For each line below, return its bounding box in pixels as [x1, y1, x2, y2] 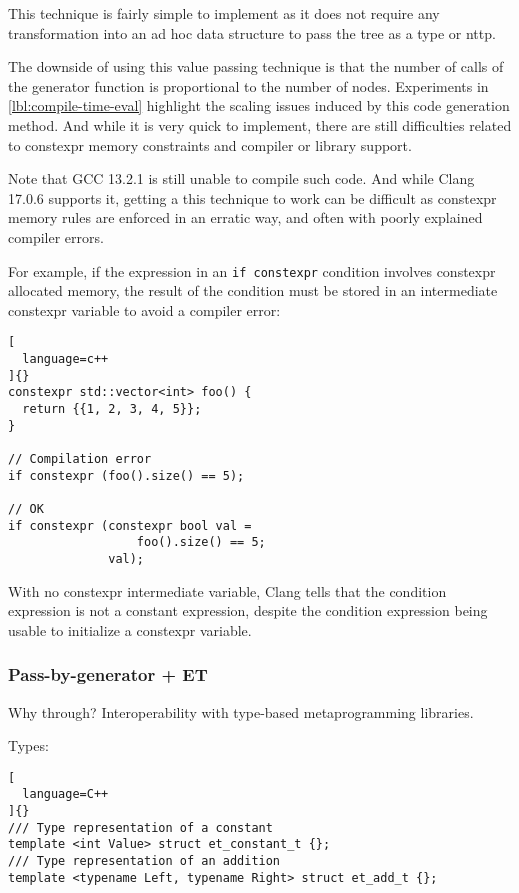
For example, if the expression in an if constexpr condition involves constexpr [8, 260, 496, 281]
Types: [8, 735, 49, 756]
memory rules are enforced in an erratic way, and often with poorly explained [8, 207, 483, 228]
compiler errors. [8, 226, 104, 247]
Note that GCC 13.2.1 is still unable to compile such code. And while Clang [8, 168, 475, 189]
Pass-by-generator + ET [8, 662, 208, 687]
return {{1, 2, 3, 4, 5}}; [22, 402, 202, 416]
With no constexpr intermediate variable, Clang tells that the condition [8, 580, 447, 601]
